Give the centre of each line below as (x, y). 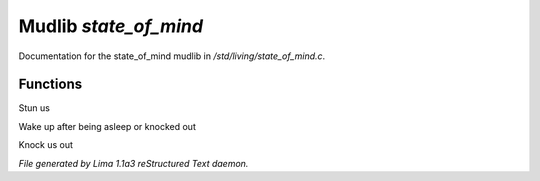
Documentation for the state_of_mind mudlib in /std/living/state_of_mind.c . (172, 56)
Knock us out (46, 145)
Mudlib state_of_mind (111, 26)
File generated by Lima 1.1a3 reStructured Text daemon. (133, 163)
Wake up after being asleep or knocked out (107, 126)
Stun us (34, 108)
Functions (50, 84)
